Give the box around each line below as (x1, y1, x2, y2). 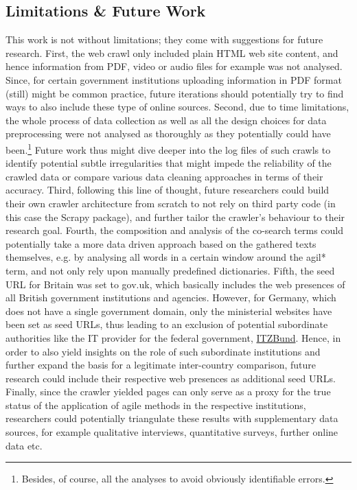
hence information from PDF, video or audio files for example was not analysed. (5, 59, 343, 73)
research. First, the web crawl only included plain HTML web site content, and (5, 45, 338, 60)
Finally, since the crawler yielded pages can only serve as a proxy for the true (5, 384, 331, 399)
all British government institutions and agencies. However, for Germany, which (5, 290, 336, 305)
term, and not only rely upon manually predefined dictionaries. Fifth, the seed (5, 263, 335, 277)
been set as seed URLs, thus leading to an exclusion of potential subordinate (5, 317, 328, 331)
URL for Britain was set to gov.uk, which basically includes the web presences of (5, 277, 345, 291)
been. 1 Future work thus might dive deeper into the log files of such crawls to (5, 140, 331, 156)
